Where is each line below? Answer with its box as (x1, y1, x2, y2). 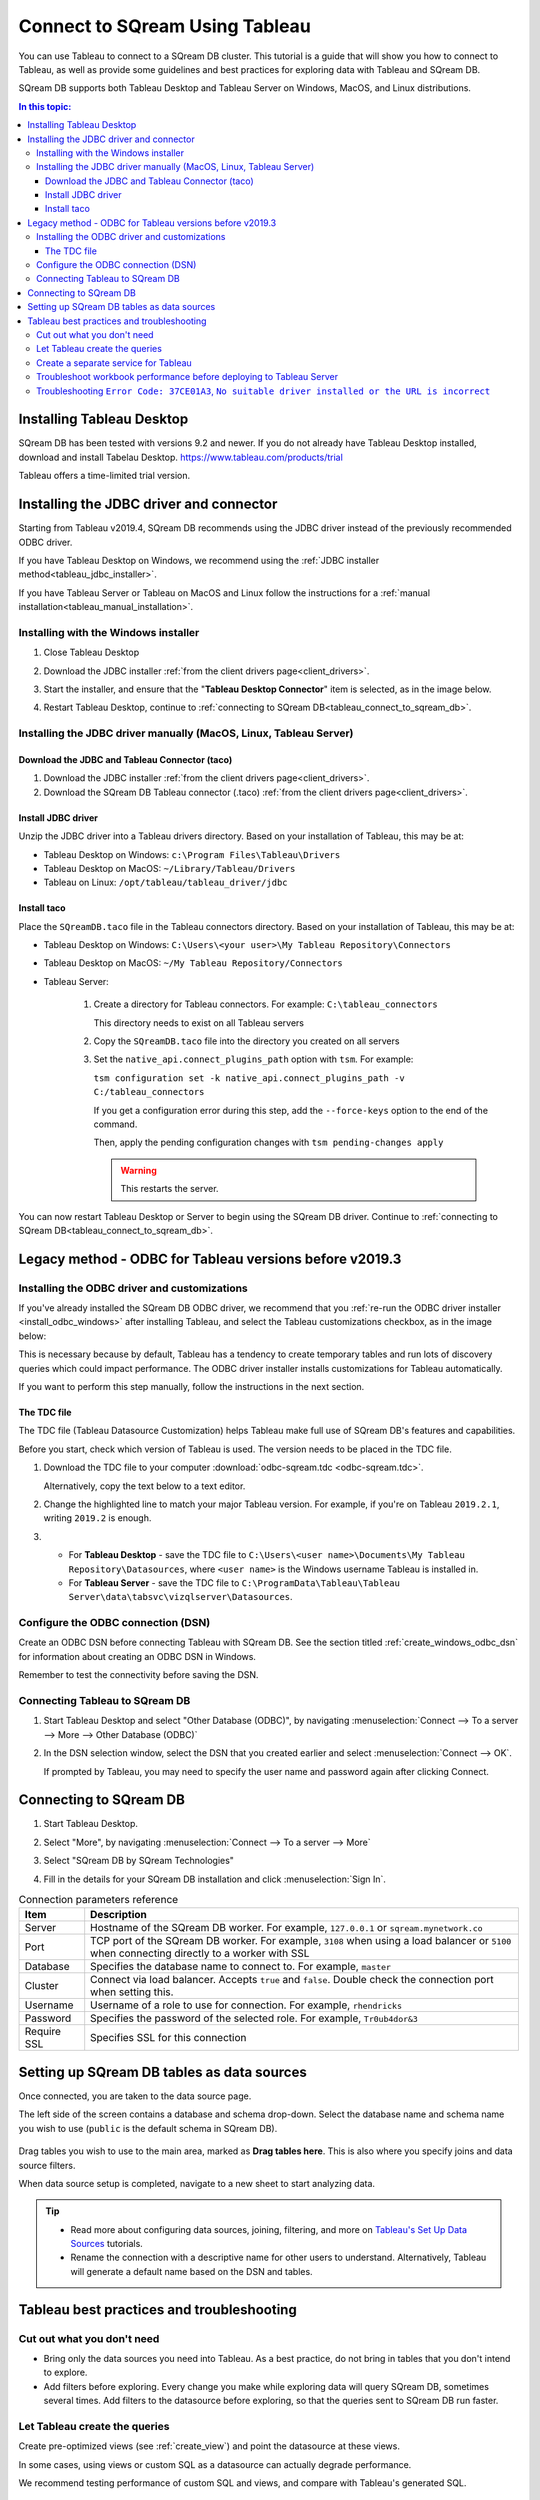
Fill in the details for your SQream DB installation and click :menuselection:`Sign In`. (43, 1873, 387, 1885)
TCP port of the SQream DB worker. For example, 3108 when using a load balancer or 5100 (90, 1934, 512, 1948)
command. (93, 1118, 138, 1130)
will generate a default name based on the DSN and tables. (70, 2265, 314, 2277)
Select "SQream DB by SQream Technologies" (43, 1855, 235, 1867)
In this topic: (18, 100, 72, 112)
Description (90, 1908, 147, 1922)
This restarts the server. (120, 1183, 219, 1195)
